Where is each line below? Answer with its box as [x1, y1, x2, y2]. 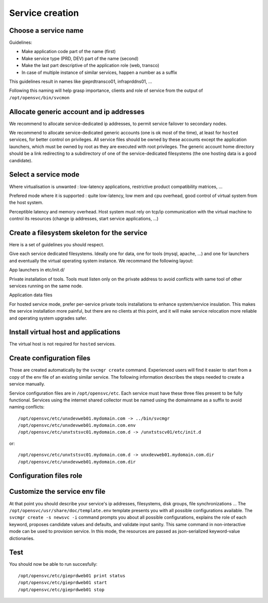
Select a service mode [9, 170, 79, 179]
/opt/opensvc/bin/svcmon [9, 95, 69, 100]
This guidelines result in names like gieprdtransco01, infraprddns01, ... [9, 78, 152, 84]
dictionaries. [9, 535, 35, 541]
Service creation [9, 7, 79, 18]
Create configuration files [9, 354, 91, 362]
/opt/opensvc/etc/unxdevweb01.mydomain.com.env [18, 422, 136, 428]
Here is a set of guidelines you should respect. [9, 242, 104, 248]
